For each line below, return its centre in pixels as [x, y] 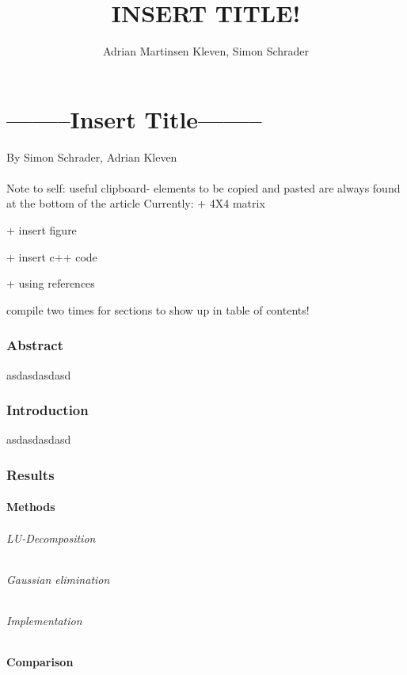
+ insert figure [42, 230]
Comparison [40, 662]
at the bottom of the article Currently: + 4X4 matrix [136, 203]
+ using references [51, 283]
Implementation [44, 621]
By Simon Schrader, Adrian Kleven [92, 156]
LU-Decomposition [51, 538]
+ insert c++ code [52, 256]
